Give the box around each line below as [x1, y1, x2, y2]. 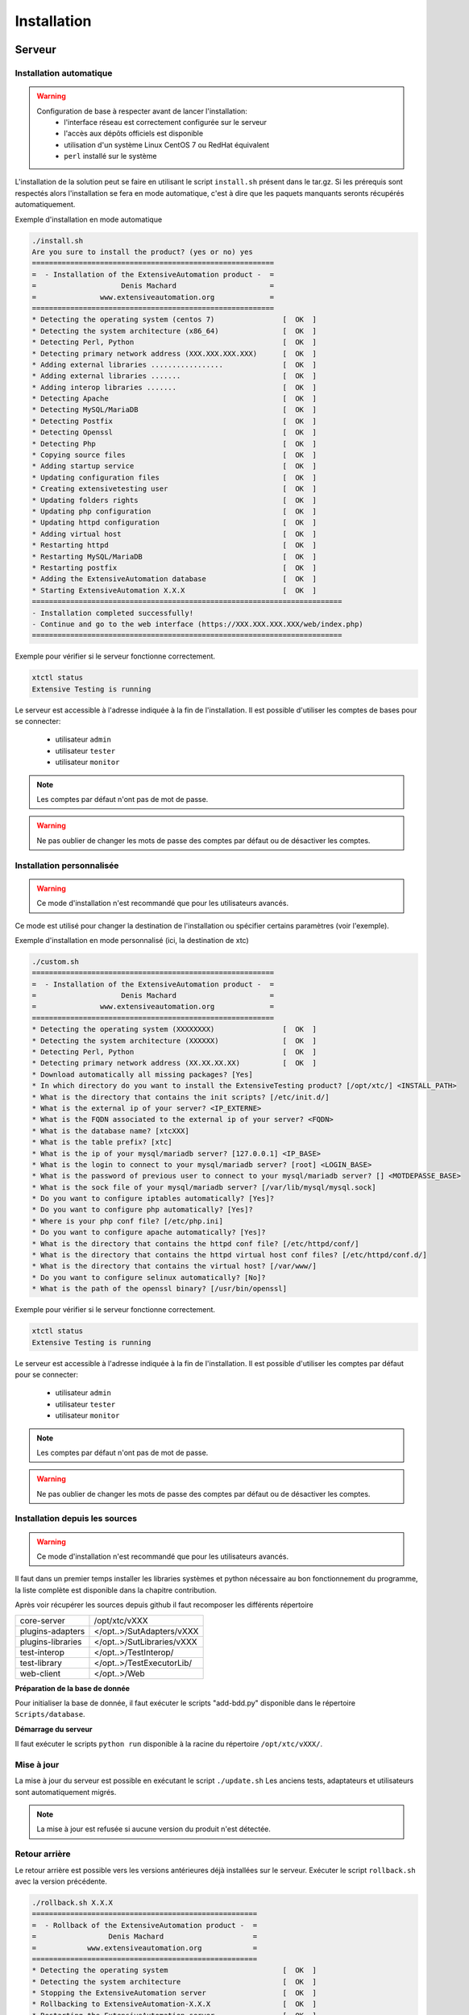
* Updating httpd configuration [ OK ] [31, 518, 318, 527]
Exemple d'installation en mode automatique [15, 214, 163, 224]
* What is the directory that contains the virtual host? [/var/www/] [31, 1261, 318, 1271]
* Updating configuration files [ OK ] [31, 472, 318, 482]
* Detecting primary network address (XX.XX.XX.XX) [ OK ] [31, 1058, 318, 1068]
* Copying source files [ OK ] [31, 451, 318, 459]
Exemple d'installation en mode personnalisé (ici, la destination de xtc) [15, 935, 249, 945]
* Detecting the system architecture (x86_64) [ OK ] [31, 326, 318, 335]
